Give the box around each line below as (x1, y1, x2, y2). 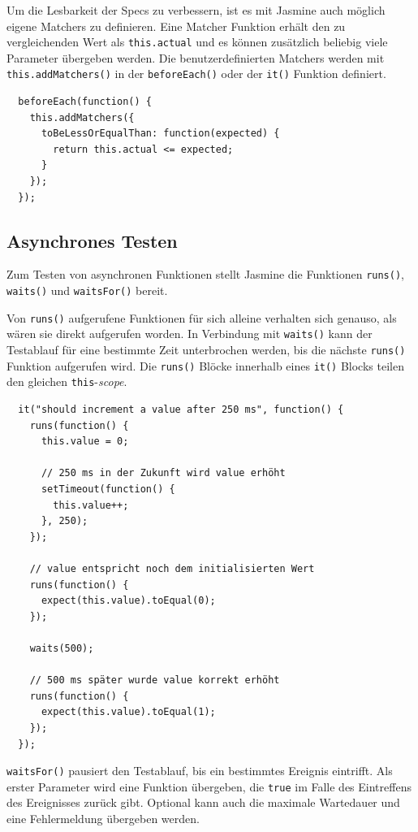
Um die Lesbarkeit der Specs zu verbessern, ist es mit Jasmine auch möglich (6, 2, 386, 18)
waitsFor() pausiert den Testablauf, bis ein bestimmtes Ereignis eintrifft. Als (6, 762, 393, 779)
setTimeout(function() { (41, 483, 175, 496)
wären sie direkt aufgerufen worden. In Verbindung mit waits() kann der (6, 325, 373, 342)
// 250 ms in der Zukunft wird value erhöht (41, 467, 286, 479)
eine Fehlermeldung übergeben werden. (6, 810, 200, 827)
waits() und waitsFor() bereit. (6, 282, 168, 299)
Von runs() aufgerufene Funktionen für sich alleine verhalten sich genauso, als (6, 309, 397, 326)
